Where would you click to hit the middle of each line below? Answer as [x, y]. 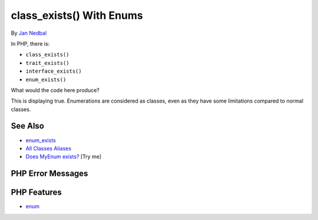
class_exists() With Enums [77, 15]
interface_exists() [54, 71]
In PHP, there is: [30, 44]
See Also [27, 126]
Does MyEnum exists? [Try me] [64, 157]
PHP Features [36, 193]
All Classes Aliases [49, 148]
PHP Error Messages [49, 174]
